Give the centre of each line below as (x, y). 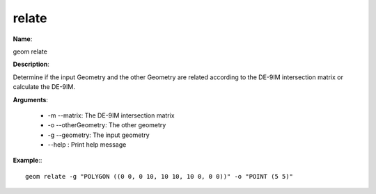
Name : (23, 39)
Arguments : (31, 99)
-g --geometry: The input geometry (99, 135)
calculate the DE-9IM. (44, 87)
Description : (31, 64)
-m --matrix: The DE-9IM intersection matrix (111, 115)
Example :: (28, 161)
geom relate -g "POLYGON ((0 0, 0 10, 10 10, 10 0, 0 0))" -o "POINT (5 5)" (159, 176)
